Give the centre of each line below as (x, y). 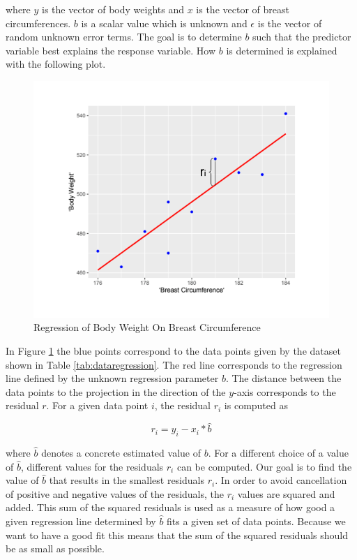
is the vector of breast (243, 9)
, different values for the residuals (92, 466)
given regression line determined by (81, 521)
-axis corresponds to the (285, 391)
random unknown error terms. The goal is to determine (124, 37)
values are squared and (286, 493)
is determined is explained (282, 50)
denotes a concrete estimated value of (121, 452)
